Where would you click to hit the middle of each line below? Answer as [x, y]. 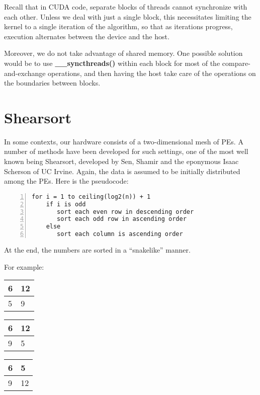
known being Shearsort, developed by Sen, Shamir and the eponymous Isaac [121, 161]
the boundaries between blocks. [52, 83]
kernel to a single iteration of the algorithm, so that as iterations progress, [118, 26]
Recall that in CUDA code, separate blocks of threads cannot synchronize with [126, 7]
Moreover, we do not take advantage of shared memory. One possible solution [123, 53]
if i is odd [66, 204]
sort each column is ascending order [120, 234]
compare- [236, 63]
